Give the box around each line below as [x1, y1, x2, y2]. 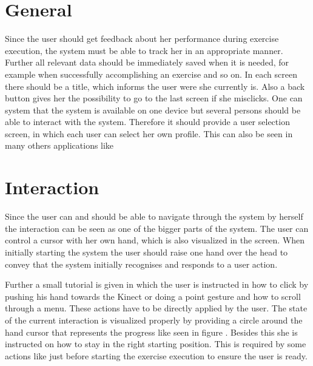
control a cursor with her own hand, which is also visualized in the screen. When [5, 234, 305, 246]
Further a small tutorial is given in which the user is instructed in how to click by [5, 278, 309, 291]
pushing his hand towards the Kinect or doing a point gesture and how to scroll [5, 290, 301, 302]
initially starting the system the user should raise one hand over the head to [5, 245, 288, 258]
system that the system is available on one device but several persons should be [5, 103, 301, 116]
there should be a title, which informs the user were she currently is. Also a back [5, 80, 305, 92]
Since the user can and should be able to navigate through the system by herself [5, 210, 303, 223]
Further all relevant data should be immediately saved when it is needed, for [5, 56, 289, 69]
